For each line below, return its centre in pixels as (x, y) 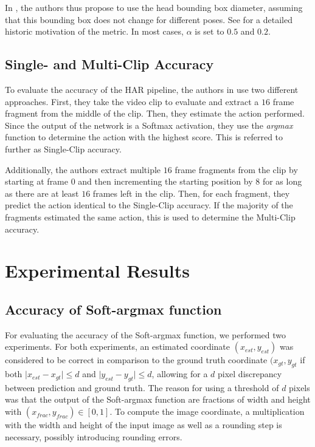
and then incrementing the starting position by (165, 181)
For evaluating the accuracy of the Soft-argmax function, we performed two (146, 334)
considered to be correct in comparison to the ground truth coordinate (136, 360)
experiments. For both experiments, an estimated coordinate (118, 346)
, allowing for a (180, 374)
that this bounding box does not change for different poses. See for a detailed (149, 19)
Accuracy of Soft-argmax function (113, 309)
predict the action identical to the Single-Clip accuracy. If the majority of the (149, 205)
